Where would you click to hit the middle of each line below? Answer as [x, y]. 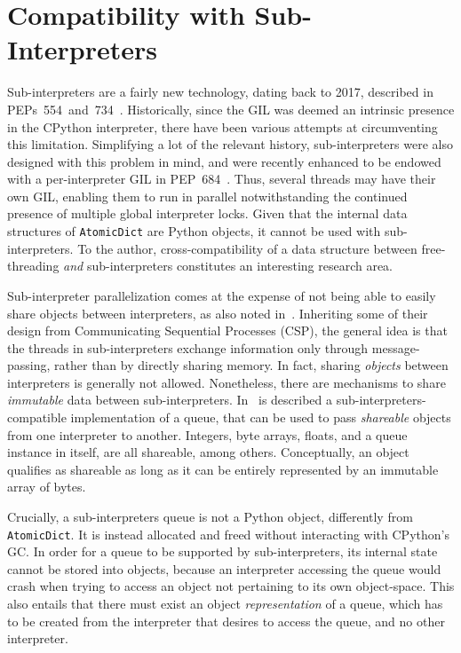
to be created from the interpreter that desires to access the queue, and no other [226, 621]
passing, [29, 365]
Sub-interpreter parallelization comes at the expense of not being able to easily [222, 295]
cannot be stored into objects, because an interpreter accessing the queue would [224, 568]
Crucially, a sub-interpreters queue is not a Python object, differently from [210, 517]
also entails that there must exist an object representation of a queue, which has [225, 604]
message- [396, 347]
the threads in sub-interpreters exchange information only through [188, 347]
